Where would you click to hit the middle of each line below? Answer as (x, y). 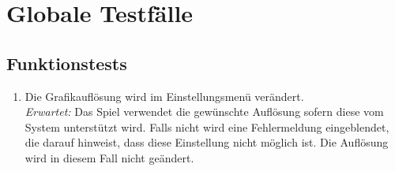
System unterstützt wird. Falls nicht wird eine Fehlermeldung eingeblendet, (207, 126)
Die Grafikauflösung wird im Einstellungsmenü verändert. (164, 96)
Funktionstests (67, 63)
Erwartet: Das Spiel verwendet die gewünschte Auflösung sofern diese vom (204, 112)
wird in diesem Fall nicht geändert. (109, 157)
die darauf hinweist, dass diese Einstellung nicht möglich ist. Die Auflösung (207, 142)
